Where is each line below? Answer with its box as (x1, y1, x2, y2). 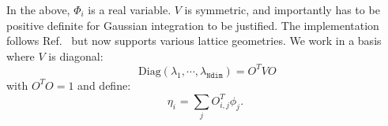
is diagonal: (48, 47, 104, 64)
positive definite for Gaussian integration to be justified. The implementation (6, 17, 379, 33)
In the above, (6, 2, 70, 17)
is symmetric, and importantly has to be (184, 2, 380, 17)
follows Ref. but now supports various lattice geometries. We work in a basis (6, 32, 382, 49)
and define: (77, 76, 131, 93)
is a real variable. (88, 2, 171, 17)
